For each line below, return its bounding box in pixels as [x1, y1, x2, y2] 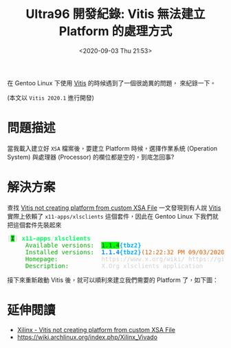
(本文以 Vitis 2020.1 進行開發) [7, 94, 94, 102]
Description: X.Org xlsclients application [25, 262, 203, 270]
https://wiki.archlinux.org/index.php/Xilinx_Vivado [16, 333, 158, 341]
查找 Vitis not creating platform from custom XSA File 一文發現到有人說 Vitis [7, 204, 221, 212]
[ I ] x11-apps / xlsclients [7, 235, 91, 242]
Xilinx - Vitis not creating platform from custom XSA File [16, 325, 175, 334]
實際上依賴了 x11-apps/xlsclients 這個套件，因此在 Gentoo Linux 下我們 [7, 212, 213, 220]
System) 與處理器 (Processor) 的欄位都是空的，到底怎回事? [7, 153, 175, 161]
